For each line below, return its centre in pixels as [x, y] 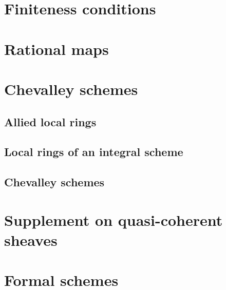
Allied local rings [50, 121]
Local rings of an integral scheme [94, 152]
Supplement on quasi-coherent [114, 219]
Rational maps [56, 49]
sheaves [31, 239]
